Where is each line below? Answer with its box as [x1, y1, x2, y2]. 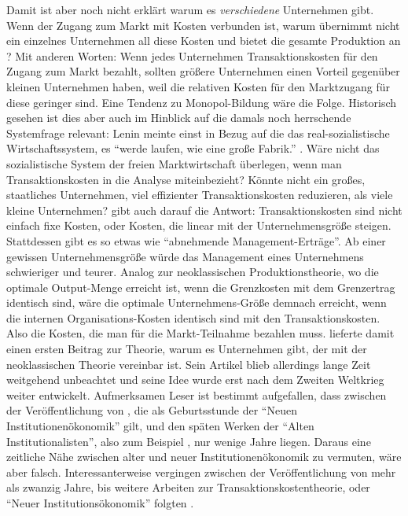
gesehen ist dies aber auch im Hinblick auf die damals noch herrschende [6, 109, 351, 126]
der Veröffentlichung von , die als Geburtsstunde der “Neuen [6, 402, 297, 418]
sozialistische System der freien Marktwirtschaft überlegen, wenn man [6, 155, 342, 171]
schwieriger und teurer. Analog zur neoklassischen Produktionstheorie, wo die [6, 264, 379, 280]
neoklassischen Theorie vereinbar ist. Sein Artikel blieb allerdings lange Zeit [6, 356, 371, 372]
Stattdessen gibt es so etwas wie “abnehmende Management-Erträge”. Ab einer [6, 232, 386, 249]
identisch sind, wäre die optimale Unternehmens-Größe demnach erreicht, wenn [6, 294, 387, 311]
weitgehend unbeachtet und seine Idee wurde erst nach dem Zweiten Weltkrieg [6, 371, 384, 388]
